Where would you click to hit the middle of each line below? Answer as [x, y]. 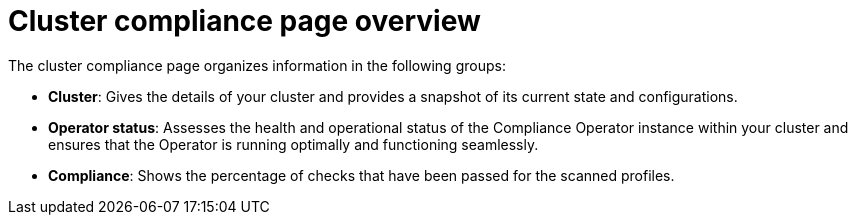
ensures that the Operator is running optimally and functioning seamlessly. [293, 144]
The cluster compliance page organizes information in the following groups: [257, 65]
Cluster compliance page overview [244, 21]
